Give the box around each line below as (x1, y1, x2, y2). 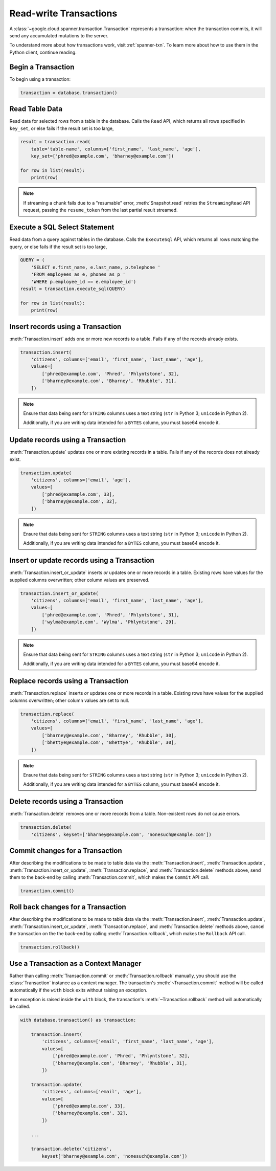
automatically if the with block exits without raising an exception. (9, 987, 148, 993)
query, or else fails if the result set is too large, (9, 244, 107, 250)
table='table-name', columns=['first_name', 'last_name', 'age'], (31, 146, 201, 152)
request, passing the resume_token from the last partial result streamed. (23, 207, 178, 213)
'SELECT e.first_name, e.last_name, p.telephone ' (31, 264, 160, 270)
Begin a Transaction (9, 62, 75, 71)
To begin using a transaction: (9, 76, 71, 82)
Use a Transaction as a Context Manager (9, 959, 142, 968)
